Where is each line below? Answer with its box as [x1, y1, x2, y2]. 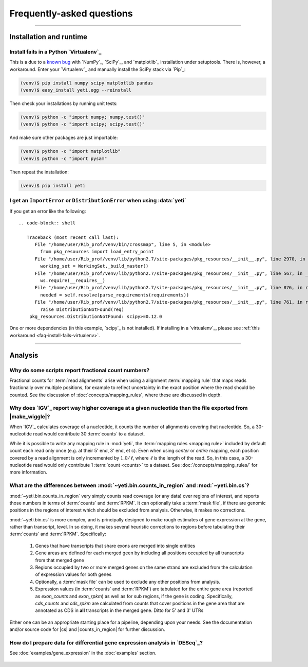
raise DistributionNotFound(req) [40, 306, 124, 312]
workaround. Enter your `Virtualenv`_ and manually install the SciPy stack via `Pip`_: [9, 66, 186, 72]
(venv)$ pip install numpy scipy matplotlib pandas [20, 80, 153, 86]
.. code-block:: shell [18, 220, 76, 226]
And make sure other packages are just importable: [9, 134, 118, 141]
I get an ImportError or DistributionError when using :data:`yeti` [9, 197, 187, 204]
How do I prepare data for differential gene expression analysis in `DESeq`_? [9, 639, 203, 646]
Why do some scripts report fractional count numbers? [9, 366, 150, 374]
